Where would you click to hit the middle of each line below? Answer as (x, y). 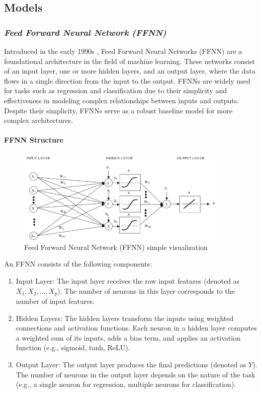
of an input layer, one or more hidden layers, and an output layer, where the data (130, 71)
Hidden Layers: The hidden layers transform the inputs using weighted (125, 318)
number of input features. (55, 301)
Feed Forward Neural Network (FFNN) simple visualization (116, 247)
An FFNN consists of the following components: (78, 264)
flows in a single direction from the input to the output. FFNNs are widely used (127, 80)
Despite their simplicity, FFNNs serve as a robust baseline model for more (118, 110)
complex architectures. (39, 120)
